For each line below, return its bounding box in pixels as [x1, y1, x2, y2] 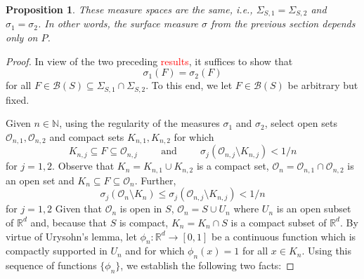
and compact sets [49, 129, 124, 144]
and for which [125, 243, 185, 258]
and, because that [30, 215, 108, 229]
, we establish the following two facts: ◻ [120, 258, 294, 273]
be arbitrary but [287, 78, 358, 93]
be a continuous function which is [211, 229, 356, 243]
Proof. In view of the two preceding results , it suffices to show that [6, 53, 293, 68]
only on [6, 30, 38, 45]
